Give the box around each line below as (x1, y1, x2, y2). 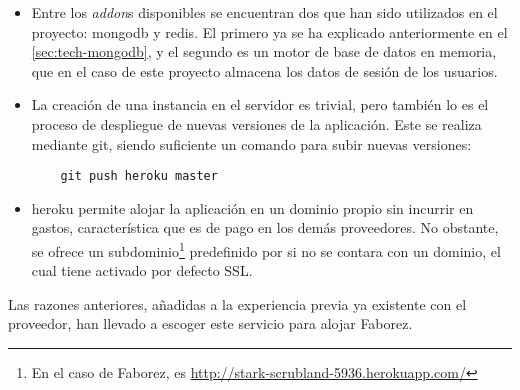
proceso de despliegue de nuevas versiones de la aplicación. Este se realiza (31, 113, 482, 134)
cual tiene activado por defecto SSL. (31, 260, 253, 281)
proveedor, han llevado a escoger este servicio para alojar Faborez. (8, 313, 413, 334)
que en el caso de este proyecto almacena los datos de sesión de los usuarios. (31, 60, 498, 81)
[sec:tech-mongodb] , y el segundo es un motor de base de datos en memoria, (31, 41, 497, 62)
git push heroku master (60, 169, 218, 184)
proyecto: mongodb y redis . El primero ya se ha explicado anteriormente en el (31, 21, 508, 42)
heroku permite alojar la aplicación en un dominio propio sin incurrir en (31, 197, 474, 218)
